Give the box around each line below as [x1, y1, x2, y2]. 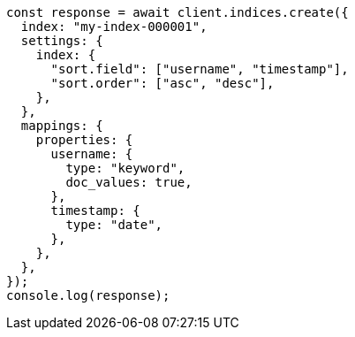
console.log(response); [6, 288, 170, 303]
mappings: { [20, 119, 103, 133]
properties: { [35, 133, 133, 147]
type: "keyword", [65, 161, 185, 175]
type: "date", [65, 218, 163, 232]
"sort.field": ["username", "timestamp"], [50, 62, 349, 76]
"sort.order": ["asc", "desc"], [50, 76, 275, 90]
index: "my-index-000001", [20, 19, 208, 34]
